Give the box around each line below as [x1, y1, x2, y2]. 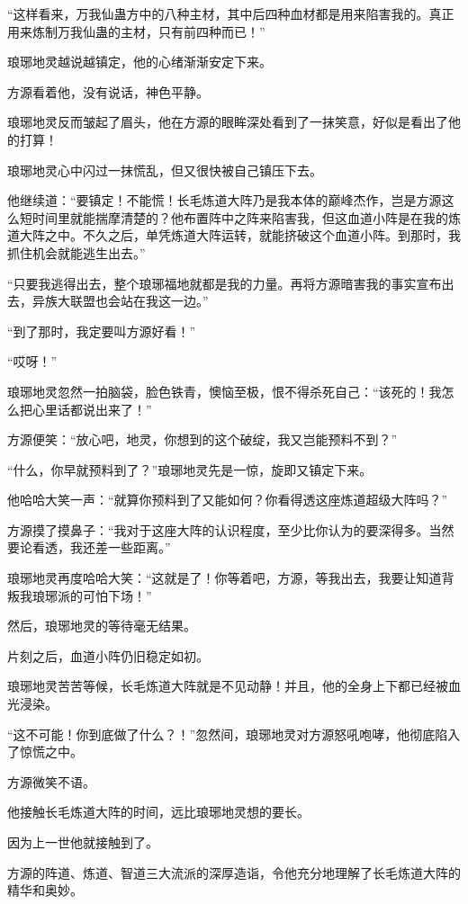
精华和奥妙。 [7, 881, 83, 900]
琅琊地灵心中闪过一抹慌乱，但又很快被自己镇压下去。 [7, 160, 322, 179]
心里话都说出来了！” [31, 399, 152, 418]
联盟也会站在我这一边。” [69, 291, 209, 310]
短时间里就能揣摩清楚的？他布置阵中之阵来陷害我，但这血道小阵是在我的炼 [19, 208, 461, 227]
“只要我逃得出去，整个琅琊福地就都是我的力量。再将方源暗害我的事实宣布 [7, 273, 442, 292]
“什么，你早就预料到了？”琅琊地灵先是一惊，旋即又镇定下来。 [7, 460, 373, 479]
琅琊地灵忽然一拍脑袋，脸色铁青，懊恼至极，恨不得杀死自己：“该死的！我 [7, 381, 442, 400]
